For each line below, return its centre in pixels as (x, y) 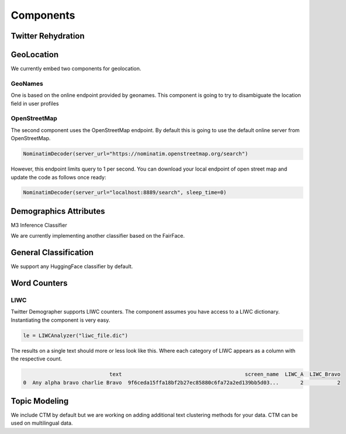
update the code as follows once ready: (58, 177)
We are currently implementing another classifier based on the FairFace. (98, 236)
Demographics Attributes (58, 211)
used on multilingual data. (42, 423)
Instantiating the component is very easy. (60, 320)
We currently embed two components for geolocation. (76, 69)
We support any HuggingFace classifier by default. (72, 266)
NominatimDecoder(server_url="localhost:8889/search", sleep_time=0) (125, 192)
